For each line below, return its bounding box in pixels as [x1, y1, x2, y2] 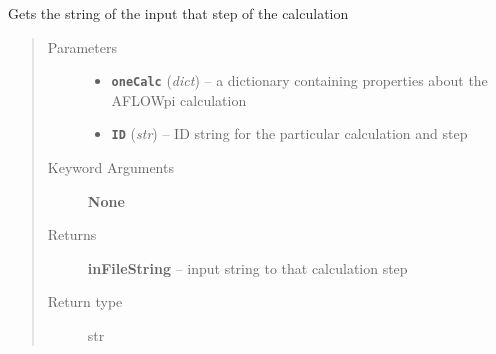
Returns [47, 224, 97, 245]
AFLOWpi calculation [111, 89, 247, 110]
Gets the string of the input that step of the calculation [8, 3, 349, 23]
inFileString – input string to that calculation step [87, 257, 408, 278]
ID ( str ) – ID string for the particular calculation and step [111, 123, 468, 144]
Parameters [47, 36, 117, 57]
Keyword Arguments [47, 157, 174, 178]
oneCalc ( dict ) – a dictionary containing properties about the [111, 70, 488, 91]
